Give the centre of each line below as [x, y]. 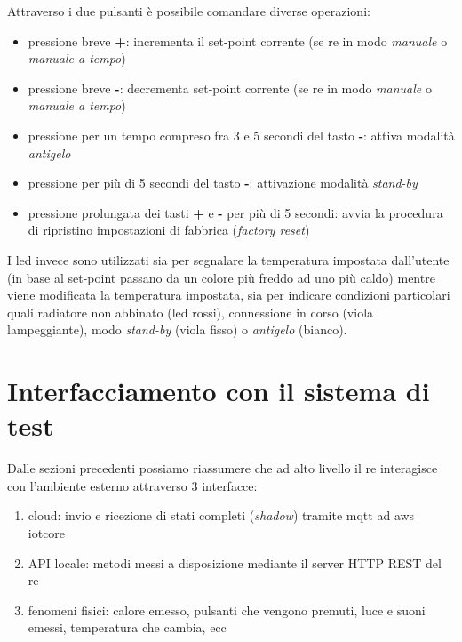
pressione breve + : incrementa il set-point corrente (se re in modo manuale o [238, 40]
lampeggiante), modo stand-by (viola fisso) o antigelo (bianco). [177, 329]
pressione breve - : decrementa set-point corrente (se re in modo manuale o [230, 88]
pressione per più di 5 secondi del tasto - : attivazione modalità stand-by [223, 183]
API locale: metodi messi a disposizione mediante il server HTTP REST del [235, 562]
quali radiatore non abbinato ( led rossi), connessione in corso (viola [191, 312]
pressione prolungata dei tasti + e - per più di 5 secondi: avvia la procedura [235, 212]
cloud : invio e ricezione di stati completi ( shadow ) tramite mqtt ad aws [221, 515]
